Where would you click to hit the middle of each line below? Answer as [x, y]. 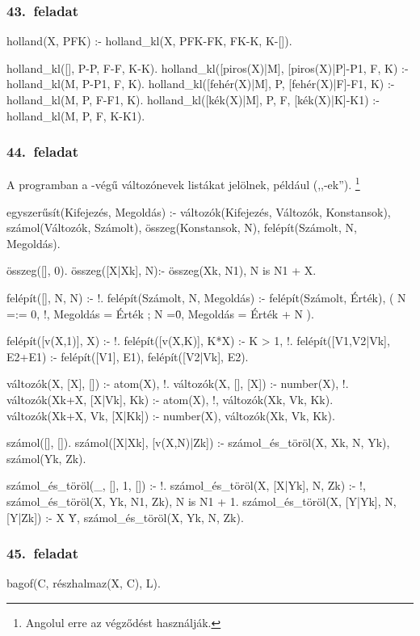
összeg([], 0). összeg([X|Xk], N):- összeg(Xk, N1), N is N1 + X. [162, 270]
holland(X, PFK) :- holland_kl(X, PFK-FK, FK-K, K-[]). [149, 41]
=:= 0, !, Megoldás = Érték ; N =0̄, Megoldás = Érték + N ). [160, 313]
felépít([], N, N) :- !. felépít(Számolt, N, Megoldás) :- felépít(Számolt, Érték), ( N [206, 298]
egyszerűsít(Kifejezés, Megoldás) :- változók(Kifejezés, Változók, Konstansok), [199, 211]
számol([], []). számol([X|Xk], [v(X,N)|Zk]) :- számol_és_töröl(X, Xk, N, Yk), [198, 442]
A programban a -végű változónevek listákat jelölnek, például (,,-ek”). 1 [183, 183]
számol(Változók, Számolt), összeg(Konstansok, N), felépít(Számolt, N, [182, 227]
